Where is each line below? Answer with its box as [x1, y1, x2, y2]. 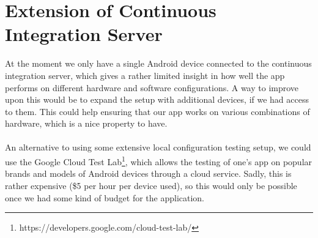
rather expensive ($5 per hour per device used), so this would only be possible [5, 179, 297, 192]
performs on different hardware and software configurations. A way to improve [5, 81, 299, 94]
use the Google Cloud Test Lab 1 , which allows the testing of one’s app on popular [5, 154, 312, 168]
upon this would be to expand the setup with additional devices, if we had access [5, 93, 309, 106]
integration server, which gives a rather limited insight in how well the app [5, 69, 285, 81]
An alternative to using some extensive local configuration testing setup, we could [5, 141, 311, 154]
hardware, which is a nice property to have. [5, 117, 168, 130]
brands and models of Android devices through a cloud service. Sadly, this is [5, 167, 292, 180]
